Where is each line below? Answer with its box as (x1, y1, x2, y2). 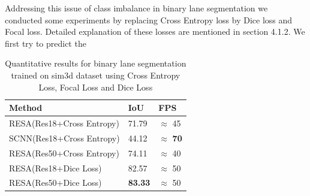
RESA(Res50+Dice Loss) (9, 176, 102, 189)
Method (9, 101, 43, 114)
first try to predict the (5, 37, 86, 49)
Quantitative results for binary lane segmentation (5, 57, 186, 70)
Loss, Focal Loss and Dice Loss (38, 80, 153, 93)
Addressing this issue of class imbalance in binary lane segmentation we (5, 2, 268, 14)
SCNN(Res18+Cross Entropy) (9, 131, 120, 144)
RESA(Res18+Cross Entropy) (9, 117, 119, 129)
